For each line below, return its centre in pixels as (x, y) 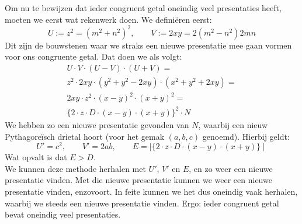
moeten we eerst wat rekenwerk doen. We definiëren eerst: (108, 19)
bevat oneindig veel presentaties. (63, 214)
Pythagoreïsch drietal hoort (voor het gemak (85, 136)
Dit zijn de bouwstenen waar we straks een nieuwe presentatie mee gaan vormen (148, 45)
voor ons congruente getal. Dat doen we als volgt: (93, 56)
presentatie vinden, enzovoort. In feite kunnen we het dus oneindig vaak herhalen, (151, 192)
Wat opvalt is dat (36, 157)
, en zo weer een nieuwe (231, 168)
